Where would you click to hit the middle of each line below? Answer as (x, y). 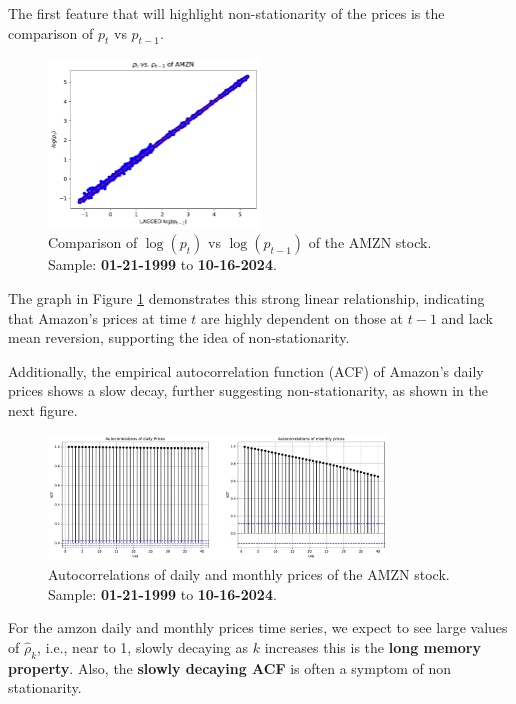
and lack (467, 317)
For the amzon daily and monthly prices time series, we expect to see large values (258, 627)
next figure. (43, 409)
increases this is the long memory (372, 646)
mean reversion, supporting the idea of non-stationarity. (179, 337)
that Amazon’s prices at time (97, 317)
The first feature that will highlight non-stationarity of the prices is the (226, 13)
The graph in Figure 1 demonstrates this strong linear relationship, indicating (246, 297)
